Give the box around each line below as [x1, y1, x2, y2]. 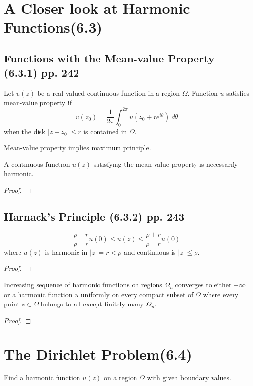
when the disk [4, 126, 46, 136]
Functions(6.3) [4, 17, 102, 37]
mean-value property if [4, 97, 72, 107]
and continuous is [123, 246, 176, 257]
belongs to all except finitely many [40, 299, 144, 309]
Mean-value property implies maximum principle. [4, 142, 151, 153]
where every [203, 289, 239, 299]
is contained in [83, 126, 127, 136]
